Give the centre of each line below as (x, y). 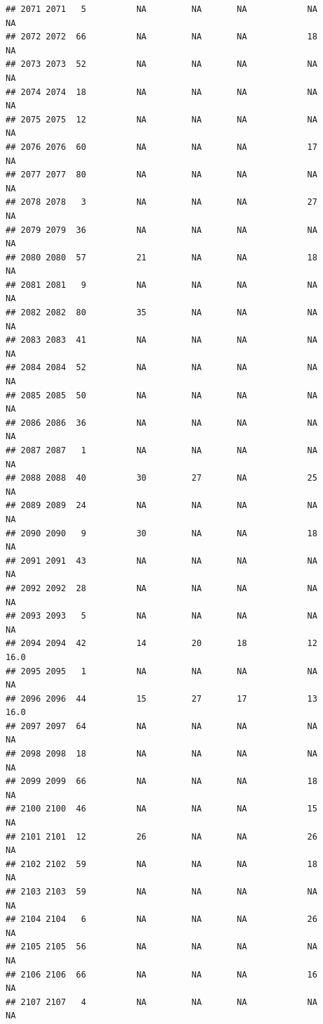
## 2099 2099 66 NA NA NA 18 (161, 782)
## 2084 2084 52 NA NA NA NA (161, 368)
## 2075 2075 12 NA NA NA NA (161, 119)
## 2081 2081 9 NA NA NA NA (161, 285)
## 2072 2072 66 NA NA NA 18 (161, 37)
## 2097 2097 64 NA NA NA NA (161, 726)
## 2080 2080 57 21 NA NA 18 (161, 257)
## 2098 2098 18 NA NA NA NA (161, 754)
